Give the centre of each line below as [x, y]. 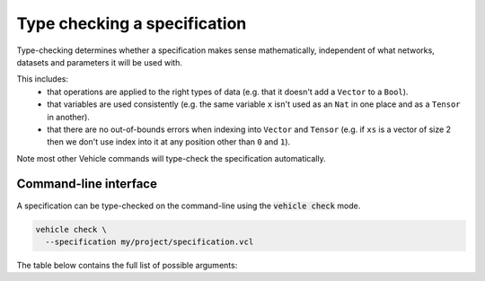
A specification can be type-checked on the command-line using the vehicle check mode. [189, 206]
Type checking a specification [132, 23]
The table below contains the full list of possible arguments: [127, 265]
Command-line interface [87, 184]
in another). [68, 117]
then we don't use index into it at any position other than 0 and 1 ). [169, 142]
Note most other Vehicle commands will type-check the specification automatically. [172, 158]
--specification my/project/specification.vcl [150, 241]
